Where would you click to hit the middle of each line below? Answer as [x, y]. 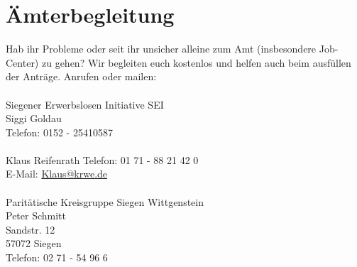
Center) [22, 62]
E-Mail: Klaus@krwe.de [57, 174]
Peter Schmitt [36, 216]
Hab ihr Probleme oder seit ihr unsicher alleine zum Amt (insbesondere [161, 49]
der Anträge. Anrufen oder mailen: [81, 76]
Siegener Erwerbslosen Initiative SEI [85, 104]
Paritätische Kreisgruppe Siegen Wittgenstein [105, 201]
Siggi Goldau [34, 118]
